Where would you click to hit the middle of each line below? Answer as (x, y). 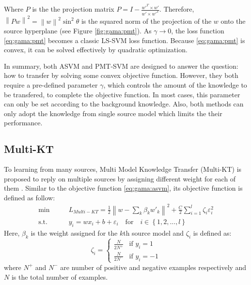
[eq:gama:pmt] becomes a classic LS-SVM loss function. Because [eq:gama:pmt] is (125, 40)
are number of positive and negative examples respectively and (153, 267)
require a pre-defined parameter (51, 84)
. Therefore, (177, 9)
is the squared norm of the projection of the (146, 21)
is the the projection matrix (73, 9)
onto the (233, 21)
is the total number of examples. (60, 277)
